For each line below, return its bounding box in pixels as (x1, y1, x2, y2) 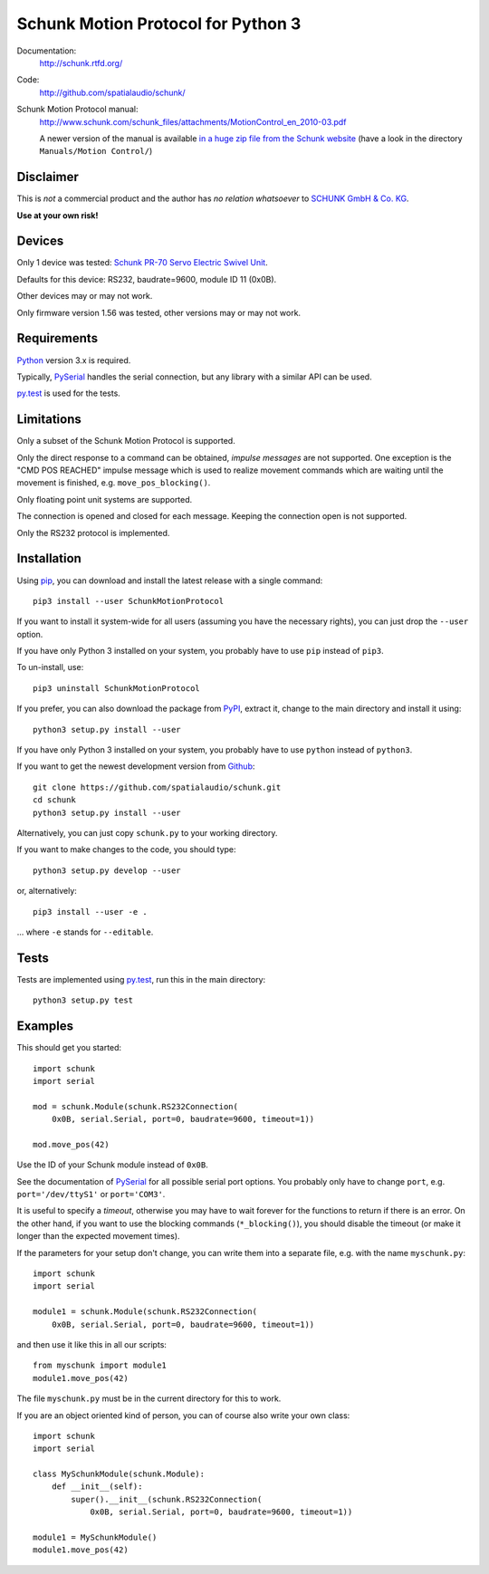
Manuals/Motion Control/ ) (39, 146, 153, 157)
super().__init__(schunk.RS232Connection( (71, 1494, 263, 1504)
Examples (16, 1019, 74, 1034)
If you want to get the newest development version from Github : (16, 761, 255, 772)
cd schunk (33, 795, 76, 805)
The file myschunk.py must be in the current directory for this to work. (16, 1393, 282, 1404)
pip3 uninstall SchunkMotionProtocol (33, 683, 201, 693)
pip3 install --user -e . (33, 907, 149, 917)
